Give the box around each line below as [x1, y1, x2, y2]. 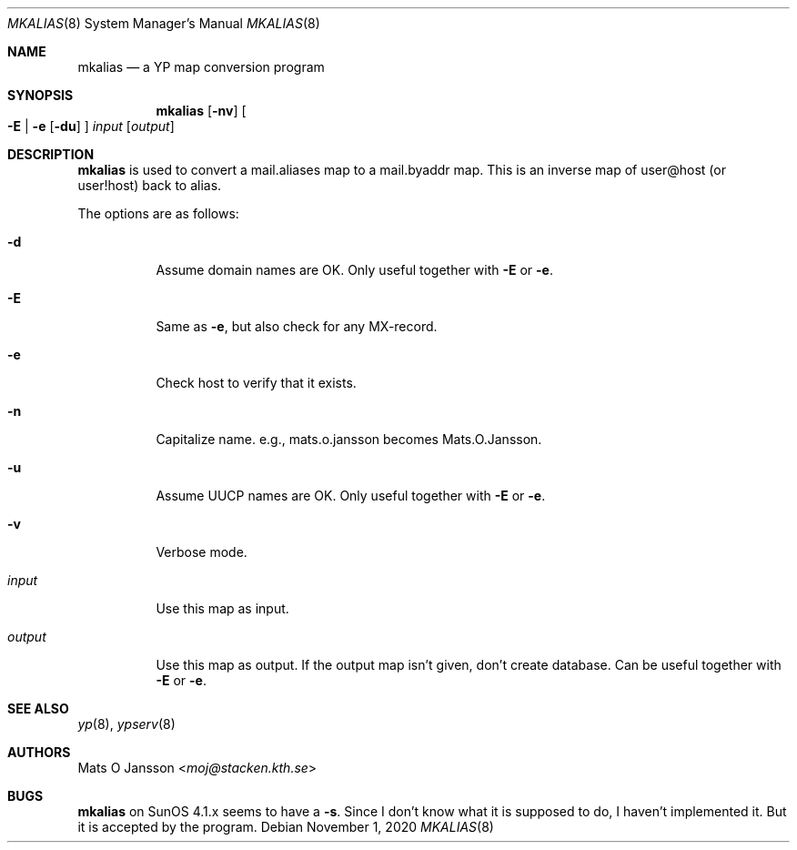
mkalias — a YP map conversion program [77, 59, 325, 75]
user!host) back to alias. [77, 177, 222, 193]
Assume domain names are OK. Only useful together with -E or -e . [156, 262, 553, 278]
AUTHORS [7, 744, 71, 760]
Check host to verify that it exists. [156, 375, 357, 390]
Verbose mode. [156, 544, 247, 560]
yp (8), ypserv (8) [77, 716, 176, 732]
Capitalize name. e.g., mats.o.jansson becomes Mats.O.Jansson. [156, 431, 542, 447]
